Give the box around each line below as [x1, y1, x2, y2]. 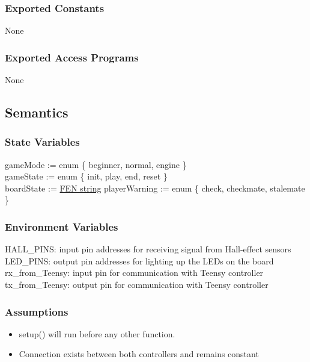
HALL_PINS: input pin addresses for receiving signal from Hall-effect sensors [5, 243, 291, 255]
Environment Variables [5, 219, 118, 234]
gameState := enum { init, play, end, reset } [5, 170, 168, 183]
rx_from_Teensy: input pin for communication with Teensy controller [5, 266, 264, 279]
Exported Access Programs [5, 49, 139, 64]
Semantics [5, 103, 68, 122]
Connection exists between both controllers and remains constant [19, 348, 259, 360]
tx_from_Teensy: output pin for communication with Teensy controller [5, 278, 269, 290]
